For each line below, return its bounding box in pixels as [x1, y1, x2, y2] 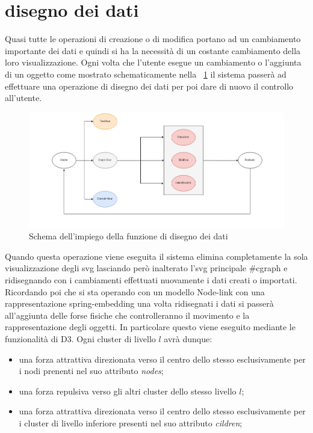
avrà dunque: [164, 332, 212, 345]
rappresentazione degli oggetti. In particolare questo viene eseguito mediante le [5, 321, 296, 333]
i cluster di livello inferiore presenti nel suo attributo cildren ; [19, 416, 243, 429]
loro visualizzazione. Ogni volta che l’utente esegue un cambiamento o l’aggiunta [5, 56, 302, 69]
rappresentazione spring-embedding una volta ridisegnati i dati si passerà [5, 297, 274, 310]
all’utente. [5, 91, 42, 104]
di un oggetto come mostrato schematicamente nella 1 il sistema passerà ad [5, 67, 287, 80]
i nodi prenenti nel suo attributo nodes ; [19, 364, 164, 377]
